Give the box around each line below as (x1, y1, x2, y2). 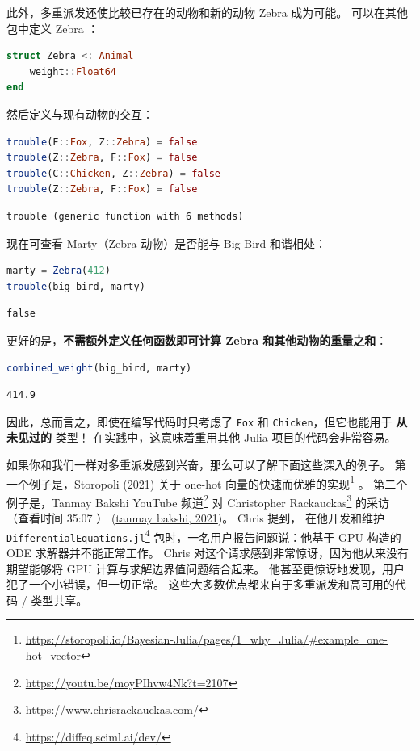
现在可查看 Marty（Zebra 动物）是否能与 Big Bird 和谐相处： (6, 234, 327, 251)
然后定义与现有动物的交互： (6, 105, 153, 122)
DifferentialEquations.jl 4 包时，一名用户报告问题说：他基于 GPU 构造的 (6, 526, 401, 545)
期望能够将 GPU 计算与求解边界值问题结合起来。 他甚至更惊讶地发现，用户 (6, 560, 405, 577)
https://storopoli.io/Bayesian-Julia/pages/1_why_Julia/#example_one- (25, 631, 388, 648)
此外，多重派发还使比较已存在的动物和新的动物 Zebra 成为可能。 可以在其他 (6, 4, 409, 20)
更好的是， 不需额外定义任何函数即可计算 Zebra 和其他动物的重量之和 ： (6, 331, 388, 348)
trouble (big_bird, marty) (6, 280, 145, 292)
